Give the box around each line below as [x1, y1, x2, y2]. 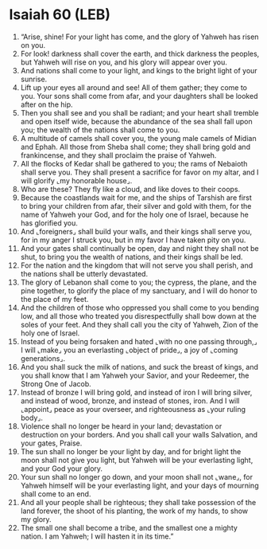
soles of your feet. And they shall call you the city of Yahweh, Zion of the [20, 320, 259, 329]
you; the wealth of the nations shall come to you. [20, 125, 180, 135]
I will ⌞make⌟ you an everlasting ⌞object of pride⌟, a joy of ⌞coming [20, 345, 238, 355]
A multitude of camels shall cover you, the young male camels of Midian [20, 133, 257, 143]
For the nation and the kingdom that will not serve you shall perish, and [20, 261, 253, 270]
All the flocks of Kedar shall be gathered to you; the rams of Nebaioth [20, 159, 248, 168]
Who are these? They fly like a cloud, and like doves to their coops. [20, 184, 241, 194]
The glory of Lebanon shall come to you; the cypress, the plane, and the [20, 277, 257, 287]
